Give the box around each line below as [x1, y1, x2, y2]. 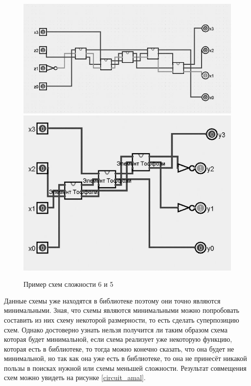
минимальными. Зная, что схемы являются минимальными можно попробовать [4, 305, 239, 315]
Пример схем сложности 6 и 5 [23, 279, 114, 289]
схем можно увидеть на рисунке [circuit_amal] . [4, 372, 146, 383]
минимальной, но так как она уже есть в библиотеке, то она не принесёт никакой [4, 353, 247, 363]
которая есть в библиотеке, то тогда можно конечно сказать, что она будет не [4, 343, 234, 354]
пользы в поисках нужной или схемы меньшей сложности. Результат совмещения [4, 362, 247, 373]
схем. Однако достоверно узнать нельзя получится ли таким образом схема [4, 324, 228, 334]
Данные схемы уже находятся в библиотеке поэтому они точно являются [4, 295, 221, 305]
